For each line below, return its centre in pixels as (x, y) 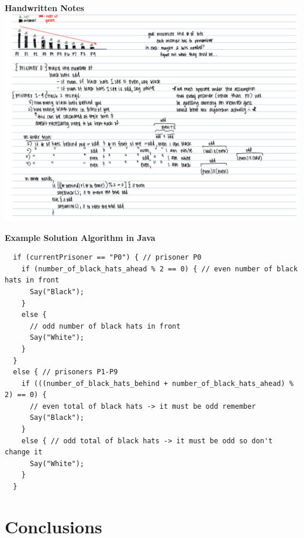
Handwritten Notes (44, 8)
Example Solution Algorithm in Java (80, 237)
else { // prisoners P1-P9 (65, 372)
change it (24, 452)
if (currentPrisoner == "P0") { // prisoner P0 (107, 258)
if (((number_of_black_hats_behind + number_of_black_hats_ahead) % (157, 383)
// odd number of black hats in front (105, 326)
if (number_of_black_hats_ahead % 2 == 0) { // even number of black (160, 269)
